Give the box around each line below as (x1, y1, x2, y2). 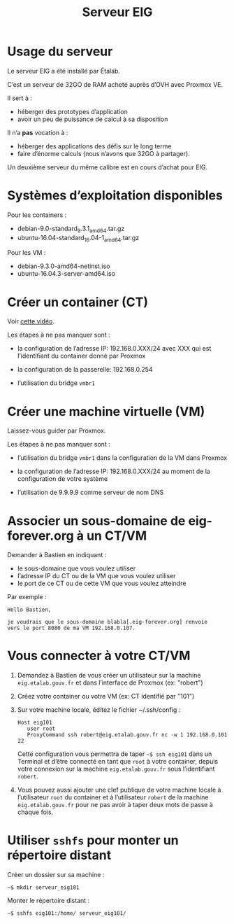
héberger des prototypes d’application (17, 107, 128, 115)
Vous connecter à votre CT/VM (7, 648, 191, 664)
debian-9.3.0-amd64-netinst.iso (17, 262, 110, 270)
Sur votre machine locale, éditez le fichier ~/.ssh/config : (17, 706, 181, 714)
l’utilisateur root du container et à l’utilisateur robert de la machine (17, 793, 209, 801)
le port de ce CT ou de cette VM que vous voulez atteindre (17, 579, 187, 588)
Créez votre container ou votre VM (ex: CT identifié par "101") (17, 692, 195, 701)
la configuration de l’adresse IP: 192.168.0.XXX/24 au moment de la (17, 467, 211, 476)
